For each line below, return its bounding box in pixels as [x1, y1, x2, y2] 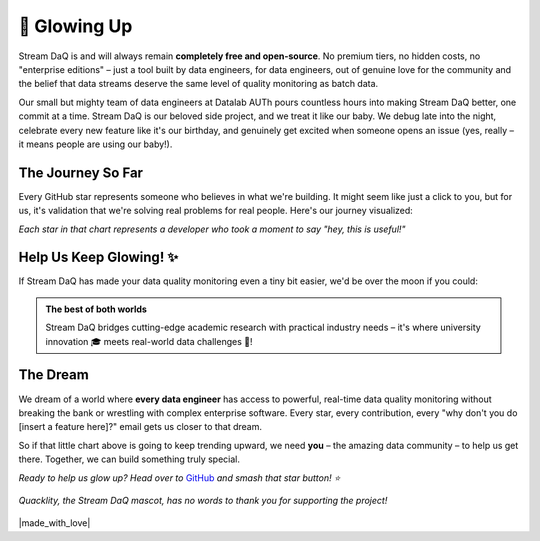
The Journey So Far [18, 164, 144, 181]
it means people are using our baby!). [18, 138, 173, 150]
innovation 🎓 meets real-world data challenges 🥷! [45, 335, 253, 347]
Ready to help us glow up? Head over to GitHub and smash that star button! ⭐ [18, 471, 341, 484]
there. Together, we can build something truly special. [18, 453, 240, 465]
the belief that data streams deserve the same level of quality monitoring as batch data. [18, 78, 379, 90]
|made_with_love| [18, 517, 91, 529]
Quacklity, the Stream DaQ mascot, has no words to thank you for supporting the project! [18, 494, 388, 506]
